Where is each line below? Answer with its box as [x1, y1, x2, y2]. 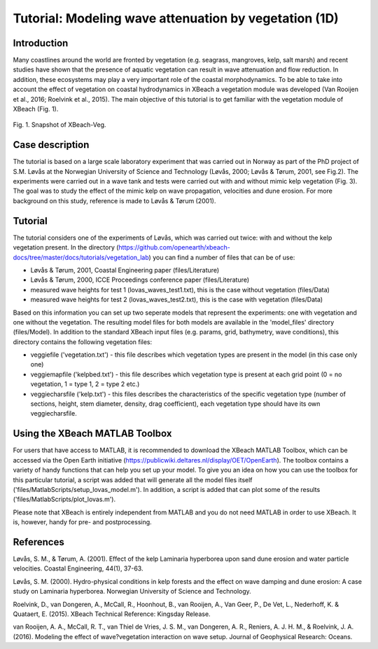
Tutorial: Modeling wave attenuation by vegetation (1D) [13, 11, 339, 26]
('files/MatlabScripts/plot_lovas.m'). [13, 495, 115, 504]
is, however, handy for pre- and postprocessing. [13, 518, 152, 526]
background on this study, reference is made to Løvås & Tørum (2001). [13, 196, 216, 205]
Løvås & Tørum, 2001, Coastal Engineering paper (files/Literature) [30, 266, 220, 274]
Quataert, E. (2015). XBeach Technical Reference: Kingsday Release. [13, 610, 211, 618]
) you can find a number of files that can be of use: [148, 253, 295, 261]
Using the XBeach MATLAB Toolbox [13, 428, 172, 439]
